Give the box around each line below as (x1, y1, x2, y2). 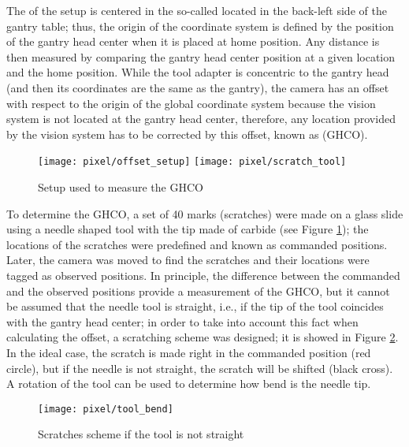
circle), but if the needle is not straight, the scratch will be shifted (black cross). (6, 359, 393, 376)
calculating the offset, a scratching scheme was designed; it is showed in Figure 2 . (6, 329, 399, 345)
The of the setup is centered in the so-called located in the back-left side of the (6, 2, 387, 18)
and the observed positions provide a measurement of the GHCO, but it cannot (6, 282, 390, 299)
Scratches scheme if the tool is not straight (38, 426, 244, 442)
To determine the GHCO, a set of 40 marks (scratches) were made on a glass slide (6, 205, 403, 222)
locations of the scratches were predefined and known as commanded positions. (6, 236, 388, 252)
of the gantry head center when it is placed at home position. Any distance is (6, 33, 380, 50)
